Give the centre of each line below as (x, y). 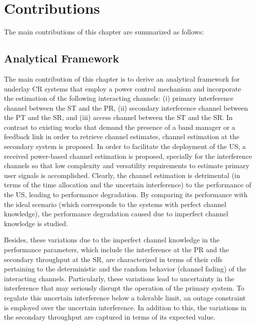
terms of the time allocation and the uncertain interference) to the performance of (128, 185)
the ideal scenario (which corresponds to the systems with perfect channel (115, 204)
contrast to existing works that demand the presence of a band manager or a (120, 127)
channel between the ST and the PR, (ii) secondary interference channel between (126, 107)
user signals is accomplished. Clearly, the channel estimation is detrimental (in (122, 175)
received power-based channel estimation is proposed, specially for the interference (128, 156)
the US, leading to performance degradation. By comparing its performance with (126, 194)
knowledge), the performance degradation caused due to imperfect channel (116, 214)
